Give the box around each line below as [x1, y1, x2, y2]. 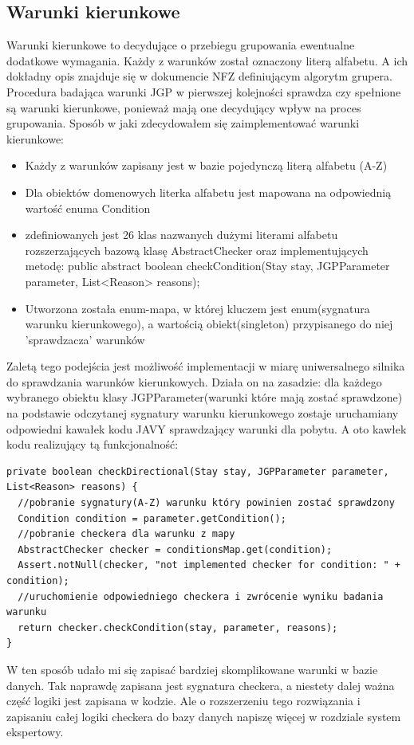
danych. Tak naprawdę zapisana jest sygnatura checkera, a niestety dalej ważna [6, 676, 395, 693]
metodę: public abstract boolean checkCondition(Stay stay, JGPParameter [25, 257, 390, 274]
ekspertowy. [6, 723, 64, 740]
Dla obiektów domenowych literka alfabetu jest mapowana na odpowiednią [25, 183, 392, 200]
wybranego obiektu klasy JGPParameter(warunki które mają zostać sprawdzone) [6, 389, 403, 406]
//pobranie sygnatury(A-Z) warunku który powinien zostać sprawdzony [18, 497, 395, 509]
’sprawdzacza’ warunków [25, 331, 145, 347]
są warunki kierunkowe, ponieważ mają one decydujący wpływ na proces [6, 99, 361, 116]
